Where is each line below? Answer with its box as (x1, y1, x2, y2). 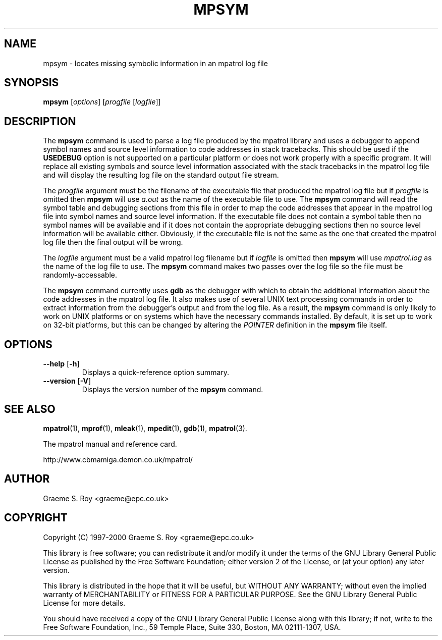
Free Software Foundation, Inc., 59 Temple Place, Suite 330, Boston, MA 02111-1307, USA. (43, 622, 341, 631)
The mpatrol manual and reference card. (43, 439, 177, 448)
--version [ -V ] (43, 377, 91, 386)
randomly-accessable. (43, 271, 118, 280)
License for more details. (43, 598, 126, 607)
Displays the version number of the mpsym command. (82, 385, 263, 394)
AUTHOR (4, 472, 50, 486)
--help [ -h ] (43, 359, 80, 368)
